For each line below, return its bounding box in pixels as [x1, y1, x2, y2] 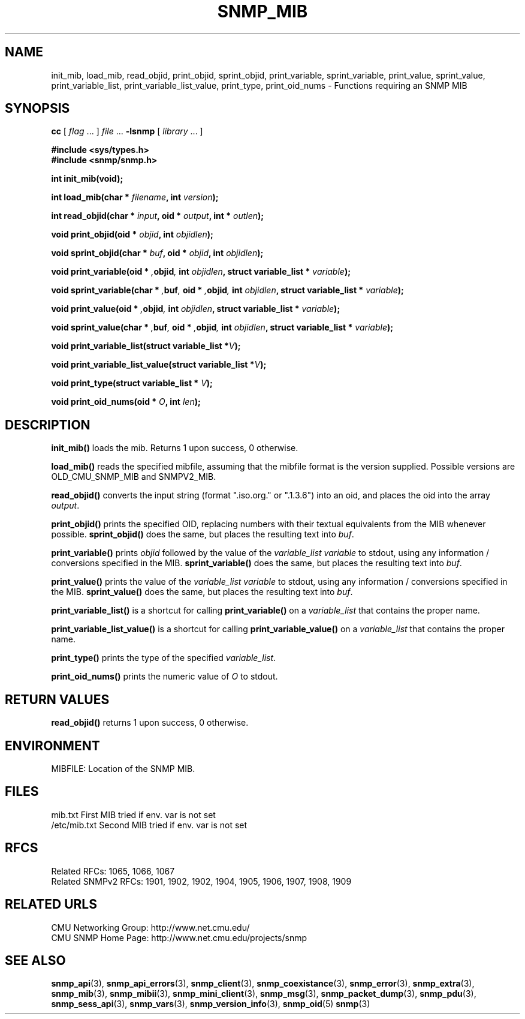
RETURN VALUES [5, 692, 110, 707]
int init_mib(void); [51, 173, 123, 184]
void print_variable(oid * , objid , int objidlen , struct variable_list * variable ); [51, 266, 351, 277]
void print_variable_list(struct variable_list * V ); [51, 341, 241, 351]
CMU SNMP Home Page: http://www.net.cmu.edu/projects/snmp [51, 932, 307, 943]
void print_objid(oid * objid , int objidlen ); [51, 229, 213, 240]
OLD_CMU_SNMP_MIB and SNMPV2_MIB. [51, 471, 216, 482]
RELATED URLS [5, 897, 97, 912]
